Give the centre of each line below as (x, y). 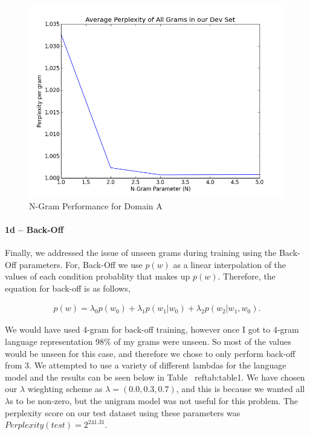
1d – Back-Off (34, 229)
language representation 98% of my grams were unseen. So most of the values (148, 341)
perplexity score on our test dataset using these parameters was (123, 412)
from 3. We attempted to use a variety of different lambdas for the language (146, 365)
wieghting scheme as (65, 389)
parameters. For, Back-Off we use (81, 264)
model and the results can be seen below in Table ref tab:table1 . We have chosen (155, 377)
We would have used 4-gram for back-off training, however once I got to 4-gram (152, 329)
